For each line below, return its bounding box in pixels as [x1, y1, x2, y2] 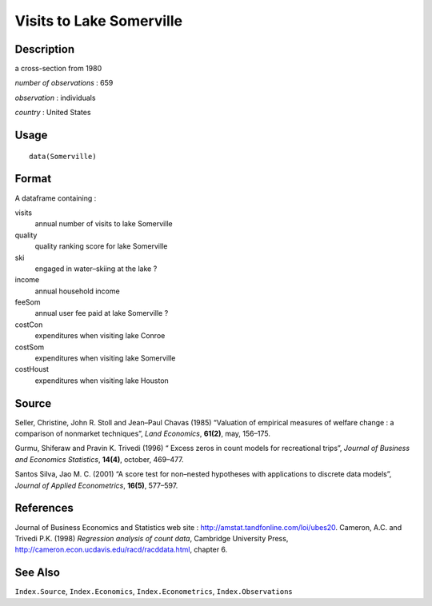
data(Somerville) [29, 152, 97, 161]
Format [14, 172, 52, 185]
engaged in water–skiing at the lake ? [34, 264, 158, 273]
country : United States [14, 108, 91, 118]
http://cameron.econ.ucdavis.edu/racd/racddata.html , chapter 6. [14, 544, 228, 555]
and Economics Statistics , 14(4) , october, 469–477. [14, 454, 184, 464]
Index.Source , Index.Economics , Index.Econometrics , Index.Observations [14, 587, 293, 596]
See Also [14, 566, 60, 580]
